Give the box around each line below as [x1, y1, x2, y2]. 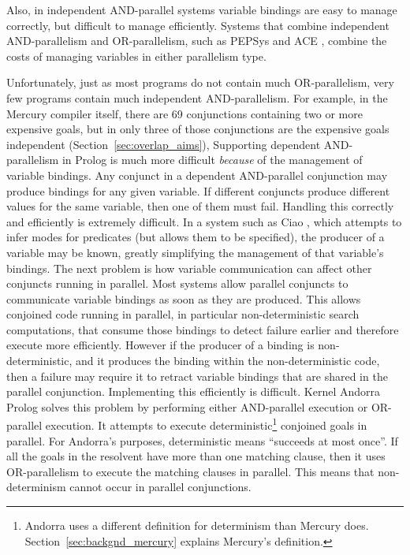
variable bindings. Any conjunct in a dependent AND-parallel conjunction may [6, 166, 388, 183]
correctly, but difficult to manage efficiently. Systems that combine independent [6, 17, 389, 33]
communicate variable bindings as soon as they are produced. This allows [6, 290, 361, 307]
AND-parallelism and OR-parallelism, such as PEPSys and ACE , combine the [6, 32, 387, 49]
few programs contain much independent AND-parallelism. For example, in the [6, 89, 388, 106]
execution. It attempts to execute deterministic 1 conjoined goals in [45, 415, 367, 434]
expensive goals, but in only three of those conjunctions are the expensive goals [6, 121, 389, 137]
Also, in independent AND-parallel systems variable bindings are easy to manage [6, 2, 397, 17]
